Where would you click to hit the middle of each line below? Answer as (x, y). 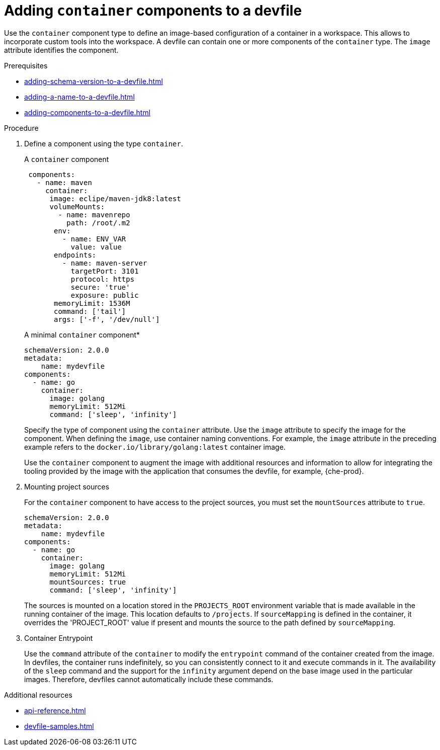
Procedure (21, 128)
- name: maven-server (105, 263)
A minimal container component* (82, 335)
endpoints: (75, 255)
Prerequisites (26, 65)
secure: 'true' (100, 287)
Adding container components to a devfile (153, 11)
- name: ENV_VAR (94, 239)
